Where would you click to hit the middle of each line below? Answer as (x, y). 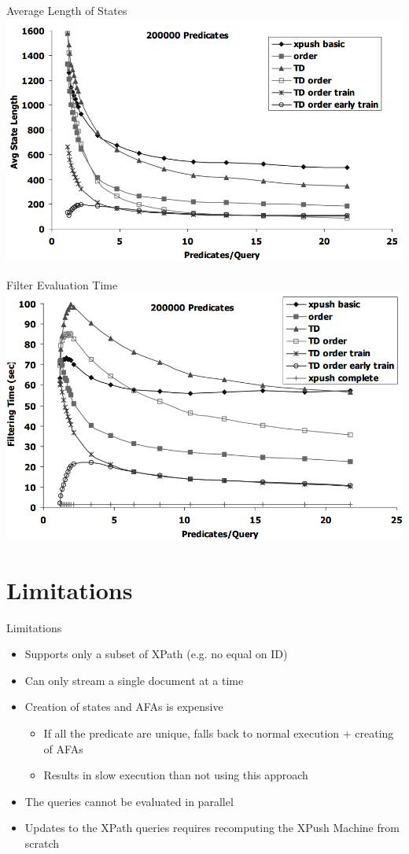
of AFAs (63, 748)
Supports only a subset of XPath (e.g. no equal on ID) (156, 654)
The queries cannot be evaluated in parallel (129, 801)
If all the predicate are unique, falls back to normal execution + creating (219, 733)
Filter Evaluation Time (62, 284)
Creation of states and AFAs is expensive (124, 707)
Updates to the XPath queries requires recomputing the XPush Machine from (212, 828)
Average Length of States (67, 10)
